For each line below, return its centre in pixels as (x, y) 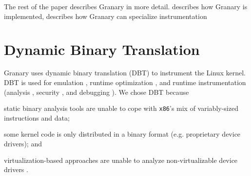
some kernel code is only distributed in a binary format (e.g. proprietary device (122, 134)
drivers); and (23, 143)
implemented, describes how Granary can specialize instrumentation (106, 16)
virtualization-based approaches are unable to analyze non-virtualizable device (121, 160)
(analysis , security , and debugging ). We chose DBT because (97, 92)
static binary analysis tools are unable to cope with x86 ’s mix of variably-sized (121, 108)
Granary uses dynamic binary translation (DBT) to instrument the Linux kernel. (125, 73)
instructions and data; (37, 117)
